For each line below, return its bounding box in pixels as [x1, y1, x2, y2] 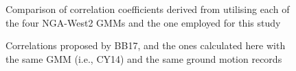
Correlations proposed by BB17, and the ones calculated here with [5, 38, 286, 53]
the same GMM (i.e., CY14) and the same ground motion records [5, 51, 282, 66]
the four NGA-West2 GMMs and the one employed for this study [5, 15, 281, 29]
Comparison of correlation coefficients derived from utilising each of [5, 2, 290, 16]
